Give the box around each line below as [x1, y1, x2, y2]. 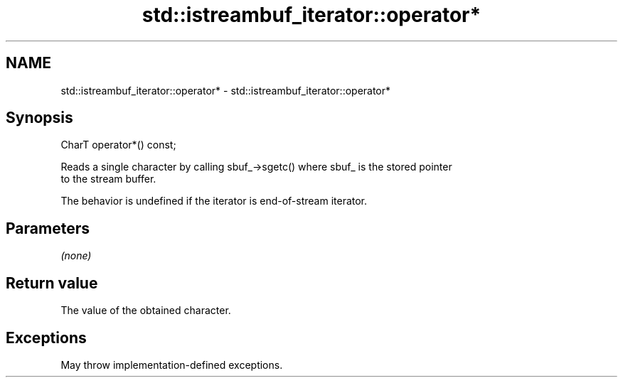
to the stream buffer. [60, 173, 156, 185]
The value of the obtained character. [60, 304, 231, 317]
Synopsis [6, 109, 73, 127]
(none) [60, 249, 92, 262]
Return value [6, 274, 98, 292]
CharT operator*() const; [60, 139, 176, 151]
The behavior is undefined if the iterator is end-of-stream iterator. [60, 195, 368, 207]
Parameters [6, 219, 90, 237]
